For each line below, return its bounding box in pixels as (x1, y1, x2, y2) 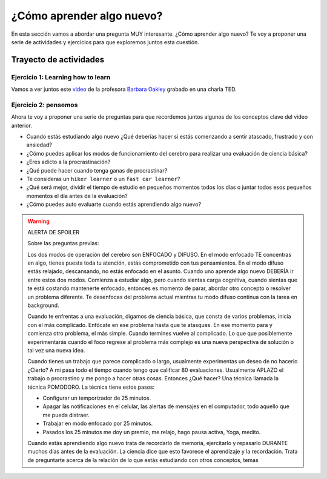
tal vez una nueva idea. (27, 347, 85, 354)
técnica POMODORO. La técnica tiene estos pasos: (27, 383, 154, 391)
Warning (27, 217, 50, 225)
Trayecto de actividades (11, 55, 105, 65)
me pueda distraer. (42, 411, 90, 418)
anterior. (11, 122, 33, 129)
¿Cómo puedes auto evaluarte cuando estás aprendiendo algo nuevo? (26, 200, 202, 208)
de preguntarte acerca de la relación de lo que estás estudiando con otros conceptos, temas (27, 456, 259, 463)
